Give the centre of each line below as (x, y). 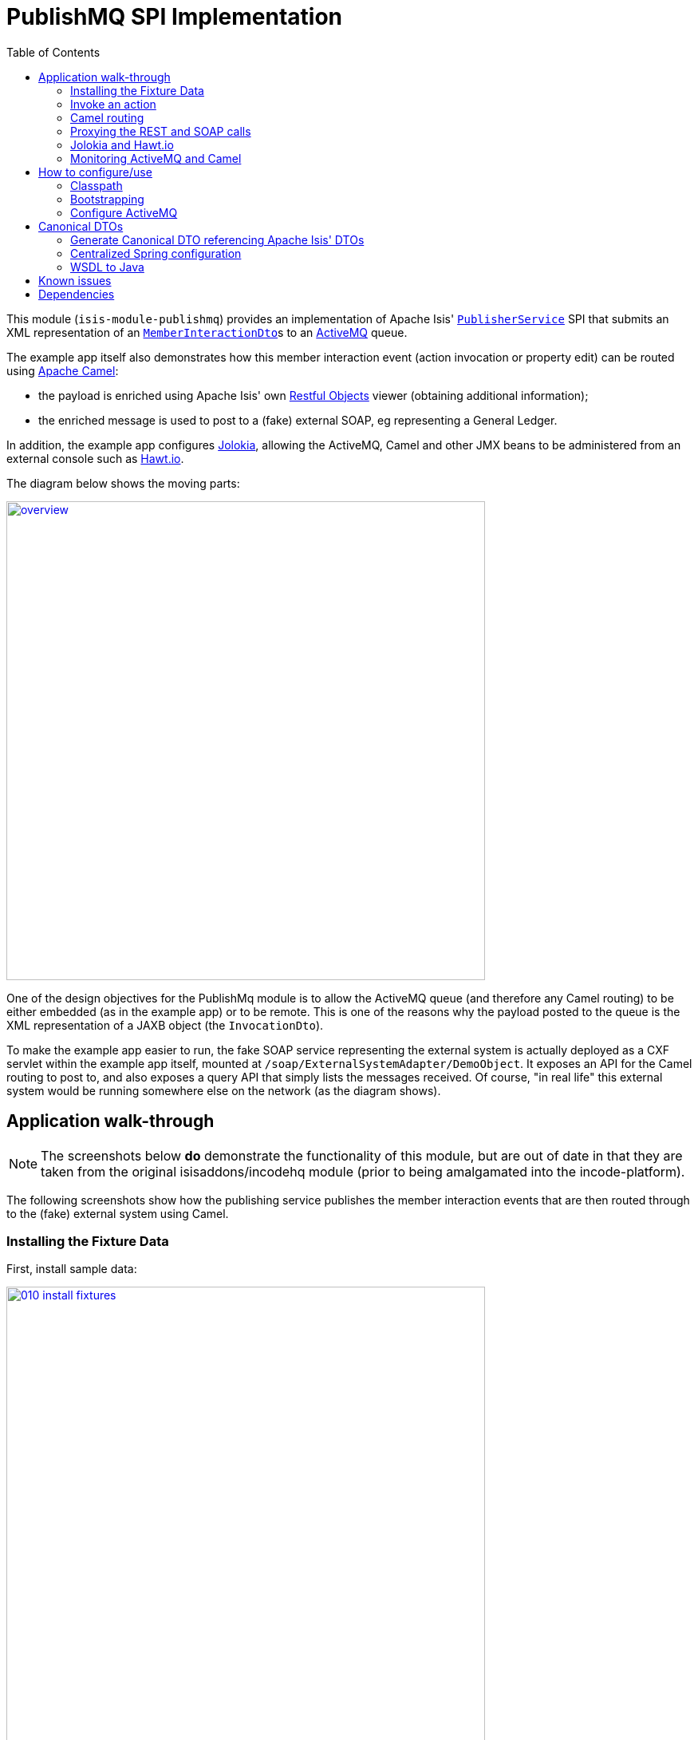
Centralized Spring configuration (156, 253)
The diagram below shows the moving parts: (123, 483)
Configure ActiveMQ (124, 212)
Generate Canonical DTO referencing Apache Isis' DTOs (217, 239)
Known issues (75, 280)
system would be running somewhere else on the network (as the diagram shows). (224, 1090)
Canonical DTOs (81, 226)
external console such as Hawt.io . (95, 458)
